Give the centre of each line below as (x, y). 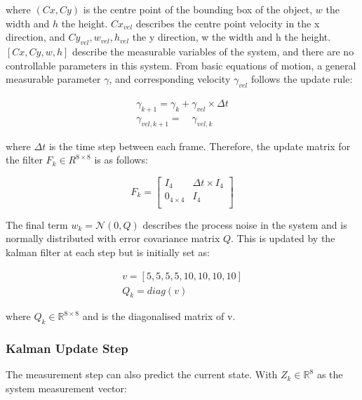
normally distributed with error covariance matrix (113, 238)
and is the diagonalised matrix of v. (159, 316)
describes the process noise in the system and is (245, 224)
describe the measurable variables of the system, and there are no (213, 51)
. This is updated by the (283, 238)
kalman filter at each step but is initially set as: (108, 252)
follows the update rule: (302, 79)
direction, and (35, 37)
